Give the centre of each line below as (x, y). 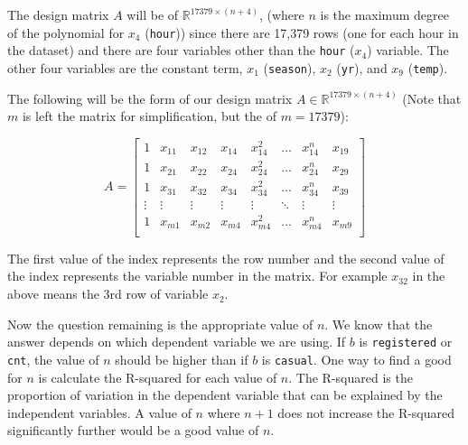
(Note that (432, 98)
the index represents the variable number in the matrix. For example (197, 276)
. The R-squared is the (351, 377)
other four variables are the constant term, (125, 67)
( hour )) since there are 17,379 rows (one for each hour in (302, 32)
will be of (153, 14)
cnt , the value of (53, 359)
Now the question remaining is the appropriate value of (160, 324)
